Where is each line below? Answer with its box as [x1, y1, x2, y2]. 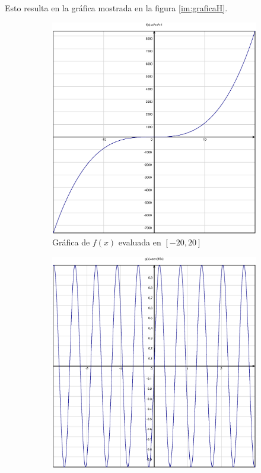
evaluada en [118, 236, 161, 248]
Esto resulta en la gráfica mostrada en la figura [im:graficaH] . [5, 2, 228, 14]
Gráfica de [52, 236, 90, 248]
